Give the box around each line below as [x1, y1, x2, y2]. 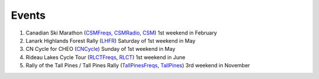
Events [11, 9, 46, 22]
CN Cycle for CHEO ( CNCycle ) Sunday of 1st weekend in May [25, 46, 175, 53]
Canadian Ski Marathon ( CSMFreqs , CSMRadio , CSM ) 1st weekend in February [25, 29, 217, 36]
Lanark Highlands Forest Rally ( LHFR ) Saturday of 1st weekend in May [25, 37, 196, 44]
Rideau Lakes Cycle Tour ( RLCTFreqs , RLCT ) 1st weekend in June [25, 53, 185, 61]
